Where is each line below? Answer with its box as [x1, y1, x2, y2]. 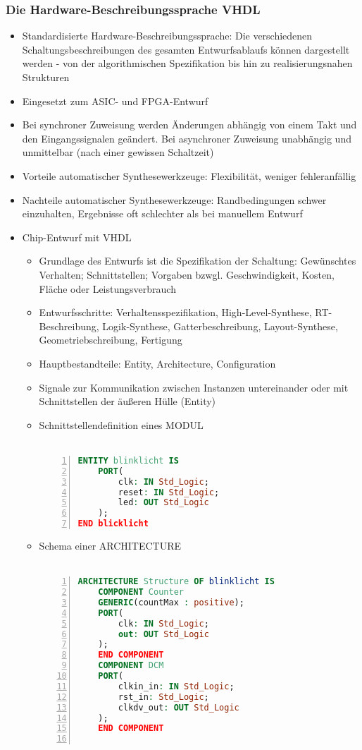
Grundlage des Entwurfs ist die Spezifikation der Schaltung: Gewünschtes [39, 253, 356, 268]
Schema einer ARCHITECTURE [39, 538, 182, 552]
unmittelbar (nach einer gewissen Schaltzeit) [22, 145, 214, 159]
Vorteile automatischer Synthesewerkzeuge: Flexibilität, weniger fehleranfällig [22, 168, 356, 183]
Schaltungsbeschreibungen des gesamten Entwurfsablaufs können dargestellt [22, 42, 350, 56]
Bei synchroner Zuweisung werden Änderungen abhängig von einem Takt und [22, 117, 357, 132]
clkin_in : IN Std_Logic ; [118, 681, 235, 691]
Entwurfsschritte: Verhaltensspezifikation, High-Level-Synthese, [39, 305, 312, 320]
